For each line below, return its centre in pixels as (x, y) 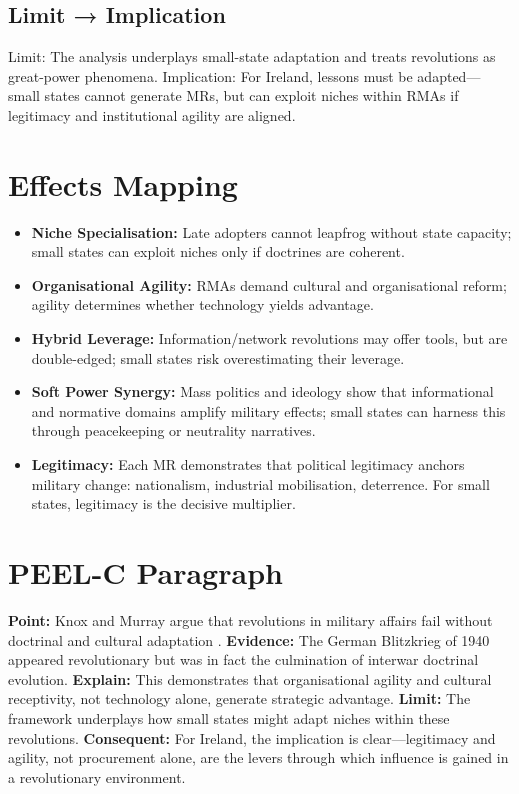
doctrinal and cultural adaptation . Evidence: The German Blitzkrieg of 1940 (249, 639)
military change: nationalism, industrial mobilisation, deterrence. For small (260, 483)
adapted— (449, 75)
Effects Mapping (123, 183)
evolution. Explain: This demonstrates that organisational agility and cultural (250, 678)
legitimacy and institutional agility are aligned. (152, 114)
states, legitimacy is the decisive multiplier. (163, 503)
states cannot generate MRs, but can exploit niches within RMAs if (251, 95)
